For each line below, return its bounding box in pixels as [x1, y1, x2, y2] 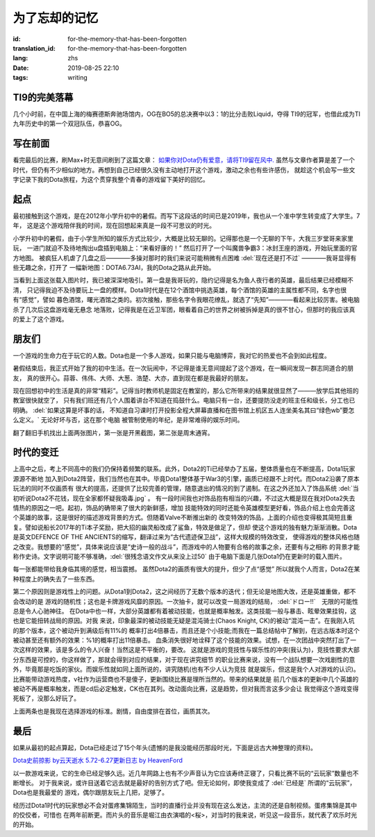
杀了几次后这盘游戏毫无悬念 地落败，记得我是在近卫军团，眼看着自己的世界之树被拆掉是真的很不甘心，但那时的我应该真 [12, 305, 356, 314]
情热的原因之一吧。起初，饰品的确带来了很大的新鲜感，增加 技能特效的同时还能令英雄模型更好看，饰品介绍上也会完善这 [12, 504, 356, 512]
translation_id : [12, 44, 56, 52]
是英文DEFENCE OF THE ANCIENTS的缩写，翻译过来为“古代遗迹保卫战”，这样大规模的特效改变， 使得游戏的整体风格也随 [12, 533, 360, 541]
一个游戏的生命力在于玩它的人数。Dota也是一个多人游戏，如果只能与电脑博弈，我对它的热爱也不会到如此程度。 [12, 351, 331, 360]
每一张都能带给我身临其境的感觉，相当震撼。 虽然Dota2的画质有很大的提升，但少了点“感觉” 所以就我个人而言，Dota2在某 [12, 565, 360, 573]
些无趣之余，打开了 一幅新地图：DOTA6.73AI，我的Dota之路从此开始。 [12, 263, 215, 271]
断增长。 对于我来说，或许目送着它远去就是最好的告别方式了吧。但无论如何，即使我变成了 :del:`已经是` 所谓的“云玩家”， [12, 778, 356, 787]
